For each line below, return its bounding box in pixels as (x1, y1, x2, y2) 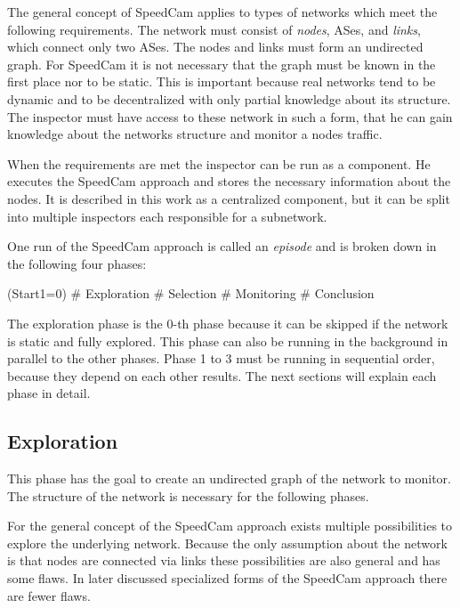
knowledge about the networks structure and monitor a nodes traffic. (7, 125, 383, 143)
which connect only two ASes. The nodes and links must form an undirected (7, 37, 424, 56)
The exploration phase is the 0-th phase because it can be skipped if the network (7, 313, 448, 332)
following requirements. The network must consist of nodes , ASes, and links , (7, 20, 421, 38)
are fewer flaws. (7, 586, 91, 604)
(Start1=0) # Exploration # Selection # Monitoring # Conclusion (7, 284, 375, 303)
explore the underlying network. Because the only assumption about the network (7, 533, 448, 552)
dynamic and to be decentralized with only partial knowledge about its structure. (7, 89, 451, 108)
